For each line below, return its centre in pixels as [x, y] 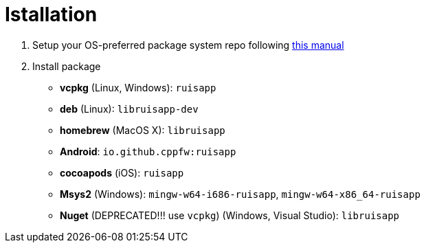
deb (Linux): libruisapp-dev [129, 109]
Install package [67, 66]
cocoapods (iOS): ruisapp [122, 172]
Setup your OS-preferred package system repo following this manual [188, 45]
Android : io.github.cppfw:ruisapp [148, 151]
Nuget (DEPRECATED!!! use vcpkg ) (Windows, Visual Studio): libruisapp [230, 215]
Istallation [51, 14]
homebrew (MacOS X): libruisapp [143, 130]
